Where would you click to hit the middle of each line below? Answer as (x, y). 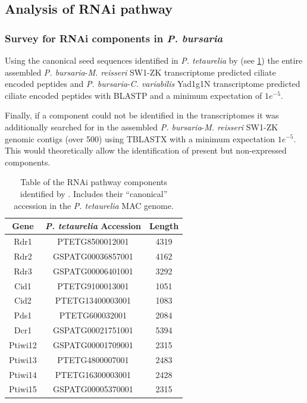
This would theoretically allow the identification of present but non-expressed (146, 150)
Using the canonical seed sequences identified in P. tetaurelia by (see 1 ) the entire (154, 60)
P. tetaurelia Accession (93, 226)
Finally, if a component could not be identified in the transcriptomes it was (142, 115)
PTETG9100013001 (93, 285)
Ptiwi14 (23, 374)
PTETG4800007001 (93, 359)
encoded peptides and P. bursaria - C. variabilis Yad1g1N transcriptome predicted (153, 84)
